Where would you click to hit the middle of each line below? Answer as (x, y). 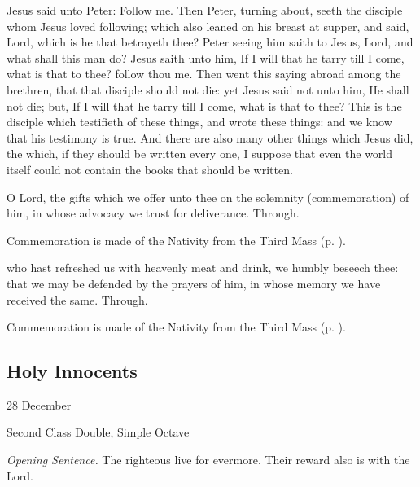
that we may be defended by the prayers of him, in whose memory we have (194, 283)
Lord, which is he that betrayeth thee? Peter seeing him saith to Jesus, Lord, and (210, 42)
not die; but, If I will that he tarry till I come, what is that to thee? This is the (204, 105)
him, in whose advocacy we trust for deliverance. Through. (153, 213)
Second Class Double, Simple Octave (98, 432)
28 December (39, 404)
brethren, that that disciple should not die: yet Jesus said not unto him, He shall (208, 89)
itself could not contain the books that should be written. (150, 169)
